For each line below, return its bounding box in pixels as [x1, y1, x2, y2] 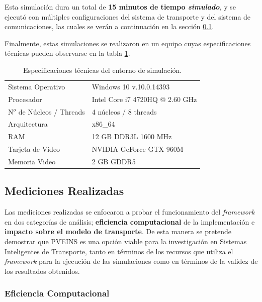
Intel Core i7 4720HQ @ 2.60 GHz [92, 93, 197, 104]
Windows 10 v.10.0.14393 [92, 81, 170, 91]
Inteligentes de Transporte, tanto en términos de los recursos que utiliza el [5, 246, 233, 256]
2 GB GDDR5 [92, 156, 136, 166]
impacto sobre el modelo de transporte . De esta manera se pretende [5, 226, 232, 237]
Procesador [8, 93, 42, 104]
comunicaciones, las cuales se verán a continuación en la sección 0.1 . [5, 21, 214, 32]
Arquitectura [8, 119, 48, 129]
